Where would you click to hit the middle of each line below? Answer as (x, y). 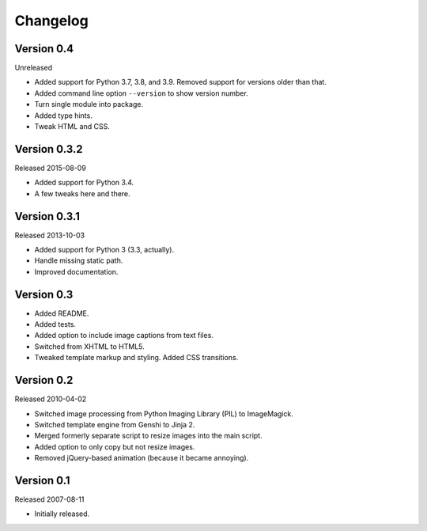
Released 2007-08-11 (49, 499)
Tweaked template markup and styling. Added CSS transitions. (136, 358)
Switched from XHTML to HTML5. (90, 346)
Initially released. (62, 514)
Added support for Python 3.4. (84, 183)
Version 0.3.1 (47, 216)
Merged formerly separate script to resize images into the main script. (148, 436)
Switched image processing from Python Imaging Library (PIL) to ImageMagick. (164, 413)
